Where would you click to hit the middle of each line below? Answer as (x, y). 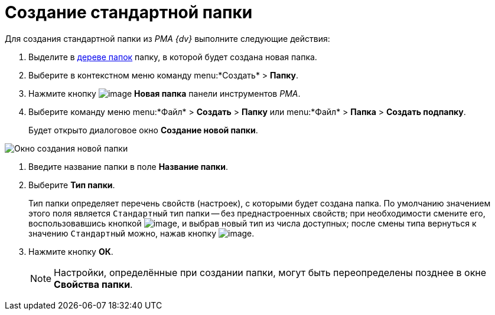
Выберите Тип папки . (72, 185)
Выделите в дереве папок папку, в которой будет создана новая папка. (173, 57)
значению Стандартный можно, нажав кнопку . (141, 233)
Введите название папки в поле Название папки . (128, 166)
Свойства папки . (93, 284)
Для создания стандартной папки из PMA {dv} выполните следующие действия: (167, 38)
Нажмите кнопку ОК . (71, 251)
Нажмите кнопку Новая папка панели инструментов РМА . (165, 93)
